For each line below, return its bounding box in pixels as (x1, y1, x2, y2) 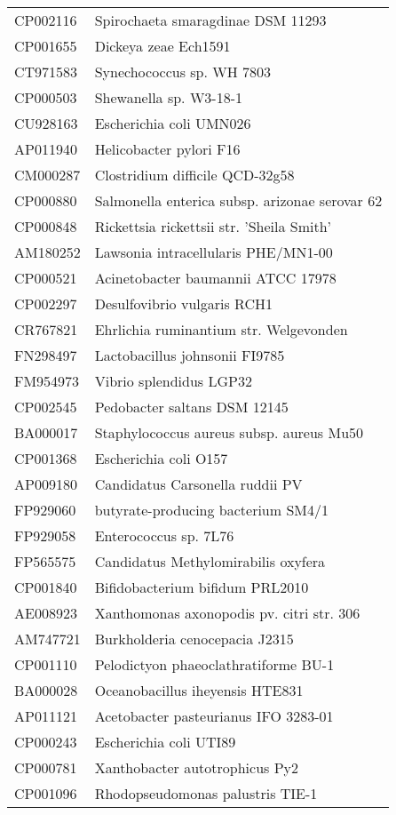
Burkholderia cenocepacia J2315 (94, 628, 294, 649)
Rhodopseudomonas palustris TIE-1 (94, 783, 318, 803)
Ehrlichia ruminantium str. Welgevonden (94, 319, 348, 340)
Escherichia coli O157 (94, 448, 228, 468)
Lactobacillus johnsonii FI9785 (94, 345, 285, 365)
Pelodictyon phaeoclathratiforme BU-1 (94, 654, 335, 675)
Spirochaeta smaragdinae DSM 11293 (94, 10, 327, 30)
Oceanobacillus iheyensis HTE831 (94, 680, 304, 700)
